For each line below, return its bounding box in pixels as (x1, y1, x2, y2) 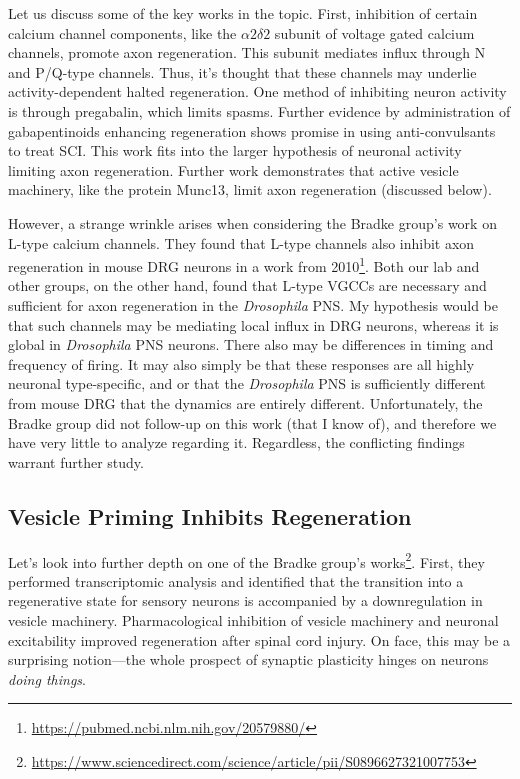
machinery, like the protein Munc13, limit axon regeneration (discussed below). (8, 179, 492, 200)
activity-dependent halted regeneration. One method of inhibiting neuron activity (8, 81, 507, 102)
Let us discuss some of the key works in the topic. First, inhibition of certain (8, 3, 478, 23)
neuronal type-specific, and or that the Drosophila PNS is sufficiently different (8, 373, 486, 394)
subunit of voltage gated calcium (274, 22, 475, 43)
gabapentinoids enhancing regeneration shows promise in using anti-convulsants (8, 120, 496, 141)
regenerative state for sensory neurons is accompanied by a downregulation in (8, 590, 483, 611)
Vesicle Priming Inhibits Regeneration (8, 500, 412, 531)
